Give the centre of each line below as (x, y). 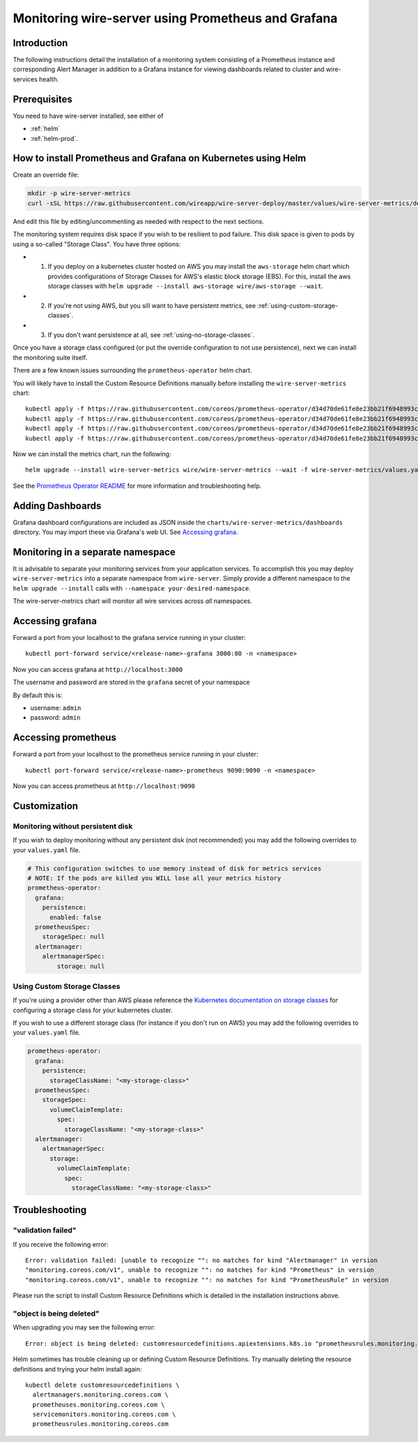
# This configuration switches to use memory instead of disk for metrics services (175, 868)
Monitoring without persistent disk (73, 826)
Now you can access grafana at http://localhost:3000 (98, 669)
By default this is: (38, 695)
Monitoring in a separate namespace (94, 552)
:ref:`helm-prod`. (54, 138)
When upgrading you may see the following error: (84, 1328)
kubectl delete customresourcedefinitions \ (103, 1385)
